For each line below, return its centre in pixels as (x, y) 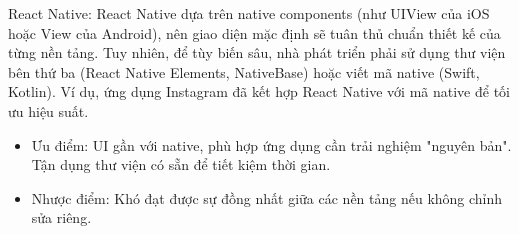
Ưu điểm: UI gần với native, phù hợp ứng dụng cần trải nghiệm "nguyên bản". (271, 144)
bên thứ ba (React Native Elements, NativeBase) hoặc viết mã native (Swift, (244, 71)
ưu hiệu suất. (48, 110)
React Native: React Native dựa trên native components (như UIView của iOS (249, 13)
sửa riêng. (61, 217)
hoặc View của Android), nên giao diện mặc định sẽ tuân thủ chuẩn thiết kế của (254, 32)
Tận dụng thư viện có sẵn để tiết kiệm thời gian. (181, 164)
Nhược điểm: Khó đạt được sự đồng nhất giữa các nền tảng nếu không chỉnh (267, 197)
